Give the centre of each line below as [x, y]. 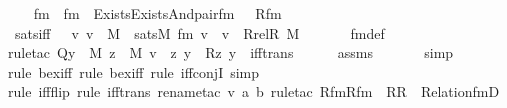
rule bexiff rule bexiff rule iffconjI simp [134, 71]
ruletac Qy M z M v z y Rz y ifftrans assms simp [231, 52]
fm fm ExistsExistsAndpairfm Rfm [157, 13]
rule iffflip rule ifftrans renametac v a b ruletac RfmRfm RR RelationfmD [254, 91]
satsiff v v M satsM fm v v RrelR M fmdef [199, 32]
